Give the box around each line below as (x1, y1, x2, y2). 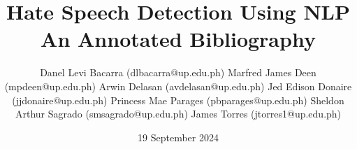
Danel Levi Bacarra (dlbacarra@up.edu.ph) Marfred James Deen (40, 65, 316, 80)
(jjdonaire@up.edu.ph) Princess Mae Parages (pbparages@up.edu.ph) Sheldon (12, 92, 344, 107)
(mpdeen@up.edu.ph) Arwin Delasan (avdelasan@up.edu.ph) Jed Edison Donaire (4, 78, 352, 93)
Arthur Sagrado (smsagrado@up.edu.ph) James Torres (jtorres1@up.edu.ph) (15, 106, 342, 121)
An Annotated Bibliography (41, 24, 316, 53)
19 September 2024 (138, 129, 219, 144)
